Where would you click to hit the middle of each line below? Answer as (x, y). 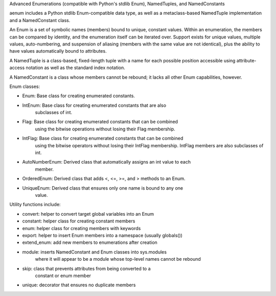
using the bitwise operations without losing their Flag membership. (105, 129)
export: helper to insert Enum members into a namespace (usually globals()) (102, 235)
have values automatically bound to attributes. (58, 51)
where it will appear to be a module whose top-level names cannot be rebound (118, 259)
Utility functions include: (35, 204)
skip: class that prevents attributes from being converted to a (86, 268)
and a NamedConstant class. (40, 20)
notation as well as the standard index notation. (75, 68)
